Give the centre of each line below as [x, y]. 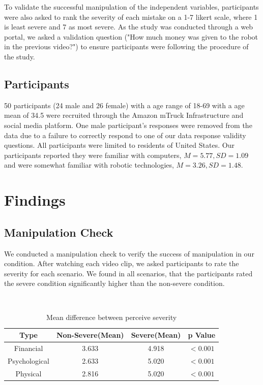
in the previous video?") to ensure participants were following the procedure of [126, 46]
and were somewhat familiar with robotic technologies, [89, 165]
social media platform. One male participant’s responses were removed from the [128, 125]
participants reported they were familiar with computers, [93, 155]
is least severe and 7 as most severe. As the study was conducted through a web [129, 27]
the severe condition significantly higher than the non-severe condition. [114, 283]
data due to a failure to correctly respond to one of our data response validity [125, 135]
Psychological [28, 360]
